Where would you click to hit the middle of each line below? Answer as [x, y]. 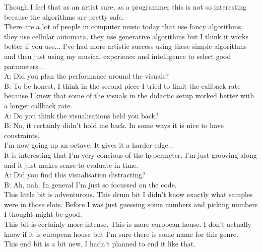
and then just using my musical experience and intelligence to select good [118, 56]
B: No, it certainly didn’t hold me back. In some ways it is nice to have [114, 125]
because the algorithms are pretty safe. [64, 16]
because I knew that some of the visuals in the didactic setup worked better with [129, 96]
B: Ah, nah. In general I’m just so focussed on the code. [90, 184]
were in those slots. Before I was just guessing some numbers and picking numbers [131, 204]
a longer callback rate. [38, 105]
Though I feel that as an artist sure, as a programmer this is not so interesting [125, 7]
